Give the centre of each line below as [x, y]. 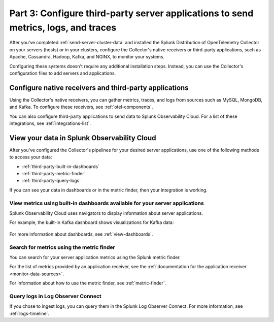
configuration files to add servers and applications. [63, 73]
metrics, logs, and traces [63, 27]
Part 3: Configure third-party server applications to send [131, 13]
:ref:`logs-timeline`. [29, 313]
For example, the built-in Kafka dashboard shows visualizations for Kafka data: [92, 222]
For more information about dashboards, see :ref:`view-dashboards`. [81, 234]
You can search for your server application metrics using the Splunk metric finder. [95, 257]
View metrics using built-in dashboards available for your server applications [107, 203]
